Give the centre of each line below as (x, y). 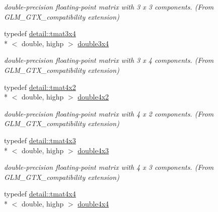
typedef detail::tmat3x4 (40, 33)
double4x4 (93, 203)
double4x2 (93, 97)
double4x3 (93, 150)
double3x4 (93, 43)
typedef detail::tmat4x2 (40, 87)
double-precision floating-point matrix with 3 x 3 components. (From (109, 7)
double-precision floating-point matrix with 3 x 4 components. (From (109, 60)
